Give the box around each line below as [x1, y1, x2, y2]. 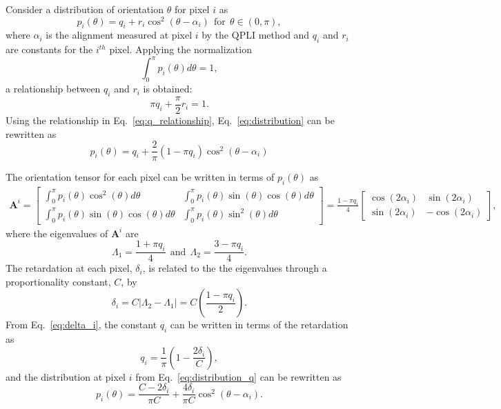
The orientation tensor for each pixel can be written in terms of [6, 170, 275, 184]
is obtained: [143, 81, 193, 96]
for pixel [174, 2, 210, 16]
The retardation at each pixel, [6, 261, 132, 275]
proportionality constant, [6, 274, 111, 288]
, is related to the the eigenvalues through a [142, 261, 327, 275]
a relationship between [6, 81, 101, 96]
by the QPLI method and [202, 28, 310, 42]
